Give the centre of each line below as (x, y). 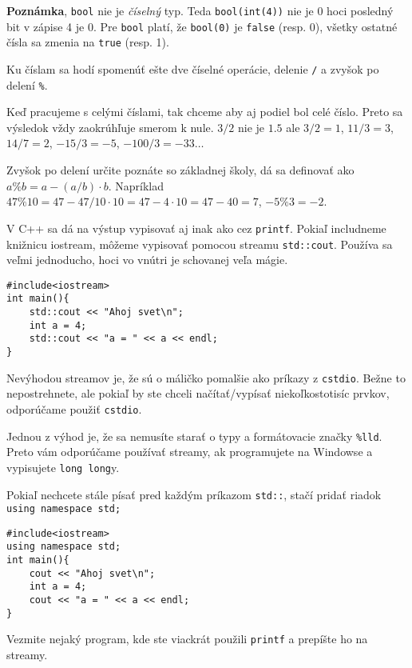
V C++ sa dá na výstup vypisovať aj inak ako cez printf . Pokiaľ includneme (196, 228)
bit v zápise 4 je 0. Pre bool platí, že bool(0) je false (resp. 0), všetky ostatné (202, 26)
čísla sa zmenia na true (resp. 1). (88, 42)
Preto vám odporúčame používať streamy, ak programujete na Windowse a (190, 452)
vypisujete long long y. (63, 467)
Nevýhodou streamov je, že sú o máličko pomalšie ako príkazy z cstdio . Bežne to (206, 377)
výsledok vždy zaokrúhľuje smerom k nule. (110, 127)
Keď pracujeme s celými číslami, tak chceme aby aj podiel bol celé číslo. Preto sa (205, 112)
